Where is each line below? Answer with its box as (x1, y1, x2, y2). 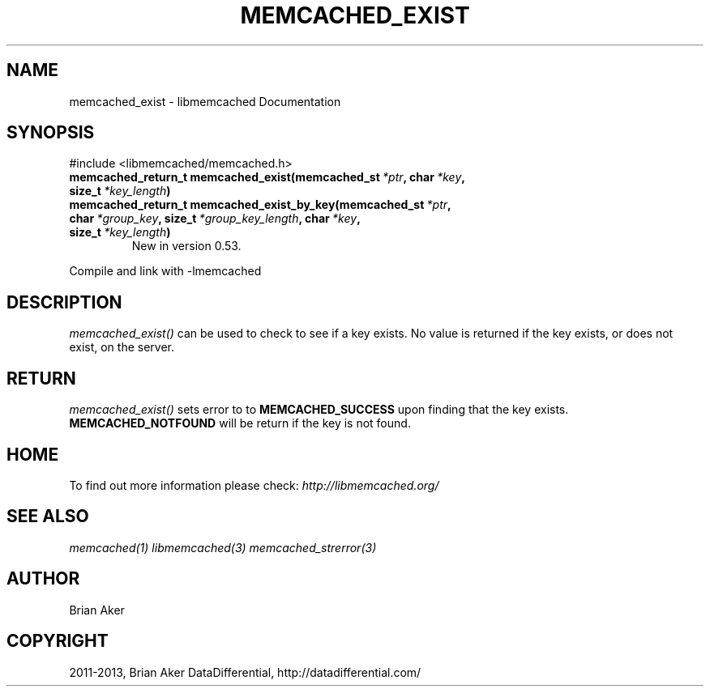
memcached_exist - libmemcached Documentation (69, 94, 341, 108)
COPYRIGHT (6, 631, 109, 652)
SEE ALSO (6, 506, 89, 527)
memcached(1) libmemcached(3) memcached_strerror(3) (69, 540, 377, 555)
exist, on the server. (69, 340, 174, 355)
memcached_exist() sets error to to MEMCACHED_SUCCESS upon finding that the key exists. (69, 402, 569, 417)
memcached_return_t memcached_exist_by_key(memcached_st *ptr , (69, 198, 451, 212)
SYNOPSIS (6, 122, 95, 143)
